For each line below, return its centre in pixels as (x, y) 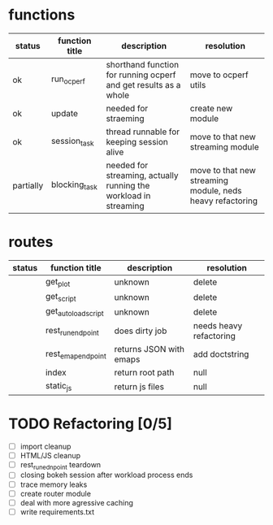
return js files (139, 387)
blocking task (74, 185)
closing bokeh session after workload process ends (106, 475)
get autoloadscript (74, 312)
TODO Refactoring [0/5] (91, 423)
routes (31, 242)
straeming (125, 118)
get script (61, 297)
